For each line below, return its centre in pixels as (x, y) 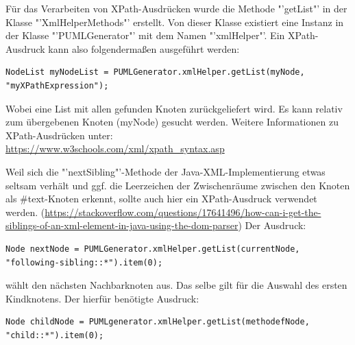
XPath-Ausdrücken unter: (59, 135)
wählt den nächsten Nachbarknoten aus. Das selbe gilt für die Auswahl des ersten (176, 285)
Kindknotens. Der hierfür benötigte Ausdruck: (102, 298)
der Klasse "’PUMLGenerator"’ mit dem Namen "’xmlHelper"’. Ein (145, 35)
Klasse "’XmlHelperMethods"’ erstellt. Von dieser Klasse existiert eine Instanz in (175, 22)
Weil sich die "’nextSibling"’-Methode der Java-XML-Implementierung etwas (166, 171)
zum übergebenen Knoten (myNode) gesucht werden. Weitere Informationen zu (172, 122)
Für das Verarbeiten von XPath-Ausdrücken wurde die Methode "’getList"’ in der (176, 8)
